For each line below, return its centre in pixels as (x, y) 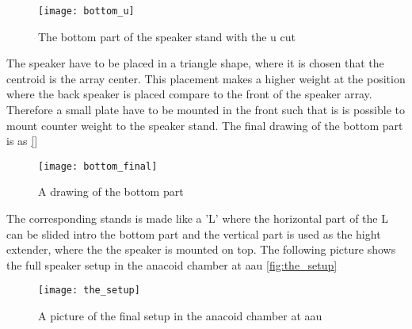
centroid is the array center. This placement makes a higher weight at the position (206, 78)
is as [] (22, 141)
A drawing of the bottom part (111, 191)
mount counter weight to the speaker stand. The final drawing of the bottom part (205, 125)
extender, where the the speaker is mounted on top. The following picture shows (201, 249)
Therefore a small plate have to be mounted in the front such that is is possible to (206, 110)
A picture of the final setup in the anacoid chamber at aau (180, 316)
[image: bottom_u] (86, 11)
